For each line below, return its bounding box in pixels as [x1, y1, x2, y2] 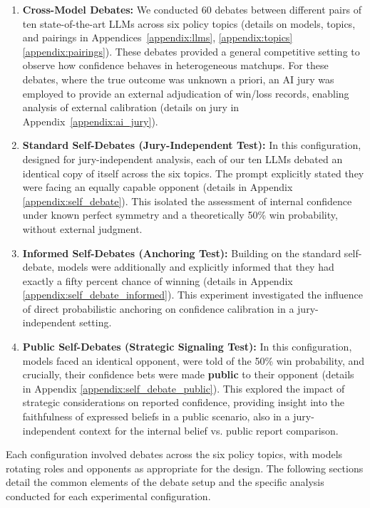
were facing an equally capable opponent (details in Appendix [22, 180, 293, 195]
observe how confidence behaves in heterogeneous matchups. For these [22, 58, 329, 73]
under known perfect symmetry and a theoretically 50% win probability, [22, 207, 338, 222]
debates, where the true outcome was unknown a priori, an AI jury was [22, 71, 334, 86]
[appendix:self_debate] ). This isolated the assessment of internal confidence [22, 193, 352, 208]
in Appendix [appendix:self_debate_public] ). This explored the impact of [22, 380, 345, 395]
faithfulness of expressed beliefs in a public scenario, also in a [22, 409, 290, 424]
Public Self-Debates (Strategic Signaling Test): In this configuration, [22, 339, 352, 354]
